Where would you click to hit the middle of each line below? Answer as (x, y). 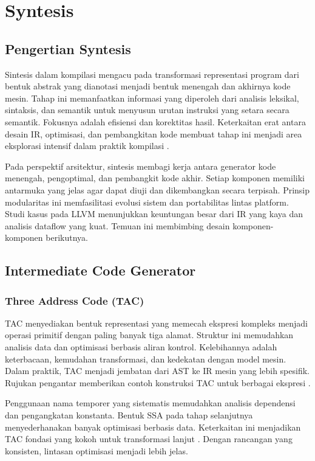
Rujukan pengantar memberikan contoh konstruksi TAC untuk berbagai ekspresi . (158, 382)
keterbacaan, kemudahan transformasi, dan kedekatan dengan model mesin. (146, 359)
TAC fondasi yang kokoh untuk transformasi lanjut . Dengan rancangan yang (149, 439)
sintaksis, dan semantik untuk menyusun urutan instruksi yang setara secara (147, 110)
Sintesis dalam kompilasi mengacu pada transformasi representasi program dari (152, 74)
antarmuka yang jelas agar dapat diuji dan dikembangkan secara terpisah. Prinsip (157, 189)
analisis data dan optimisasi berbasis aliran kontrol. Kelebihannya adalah (141, 347)
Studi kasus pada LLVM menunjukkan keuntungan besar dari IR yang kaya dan (154, 214)
